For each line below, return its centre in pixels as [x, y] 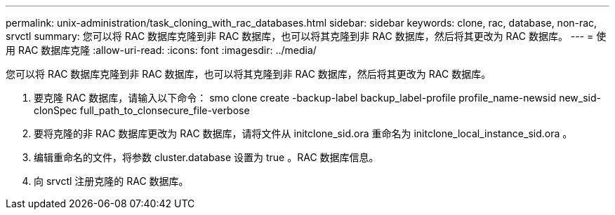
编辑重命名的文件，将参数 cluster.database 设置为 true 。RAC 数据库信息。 [206, 157]
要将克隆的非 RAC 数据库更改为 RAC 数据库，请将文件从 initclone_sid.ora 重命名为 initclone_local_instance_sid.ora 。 [303, 133]
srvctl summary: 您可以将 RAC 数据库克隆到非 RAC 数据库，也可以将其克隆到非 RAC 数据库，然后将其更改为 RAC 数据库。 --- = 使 [306, 36]
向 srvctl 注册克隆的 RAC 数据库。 [111, 181]
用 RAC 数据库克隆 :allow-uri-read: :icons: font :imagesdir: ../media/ [161, 50]
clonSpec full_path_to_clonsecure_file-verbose [142, 110]
